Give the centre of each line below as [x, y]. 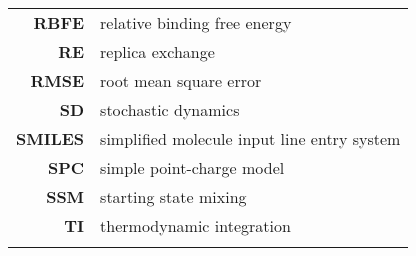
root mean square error [181, 80]
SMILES [50, 138]
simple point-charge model [192, 167]
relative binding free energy [196, 22]
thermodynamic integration [195, 225]
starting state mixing [173, 196]
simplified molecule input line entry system [250, 138]
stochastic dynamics [170, 109]
